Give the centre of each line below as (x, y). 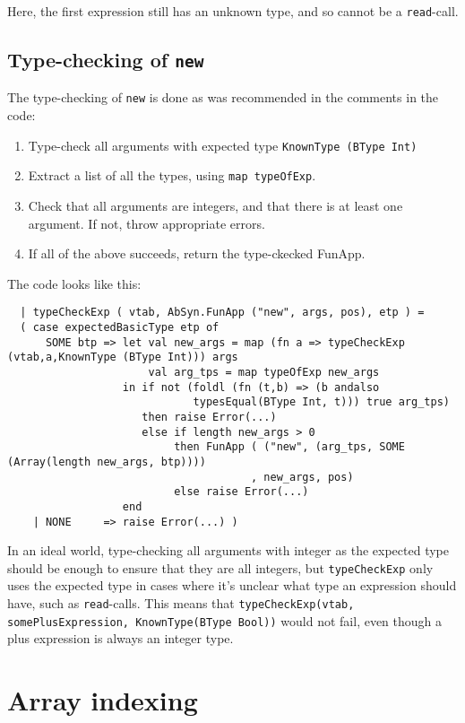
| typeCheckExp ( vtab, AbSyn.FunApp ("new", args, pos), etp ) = (222, 313)
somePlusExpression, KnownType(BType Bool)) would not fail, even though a (225, 620)
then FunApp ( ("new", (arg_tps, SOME (289, 447)
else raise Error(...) (241, 492)
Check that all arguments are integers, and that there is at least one (215, 205)
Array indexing (103, 700)
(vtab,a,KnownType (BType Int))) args (123, 357)
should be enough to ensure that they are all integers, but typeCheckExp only (220, 567)
